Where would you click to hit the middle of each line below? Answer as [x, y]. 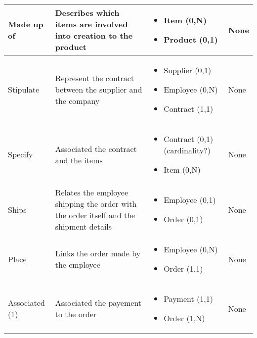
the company [77, 101]
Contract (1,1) [189, 109]
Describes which [87, 13]
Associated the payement [98, 303]
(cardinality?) [187, 150]
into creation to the [94, 35]
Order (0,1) [183, 219]
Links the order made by [98, 253]
